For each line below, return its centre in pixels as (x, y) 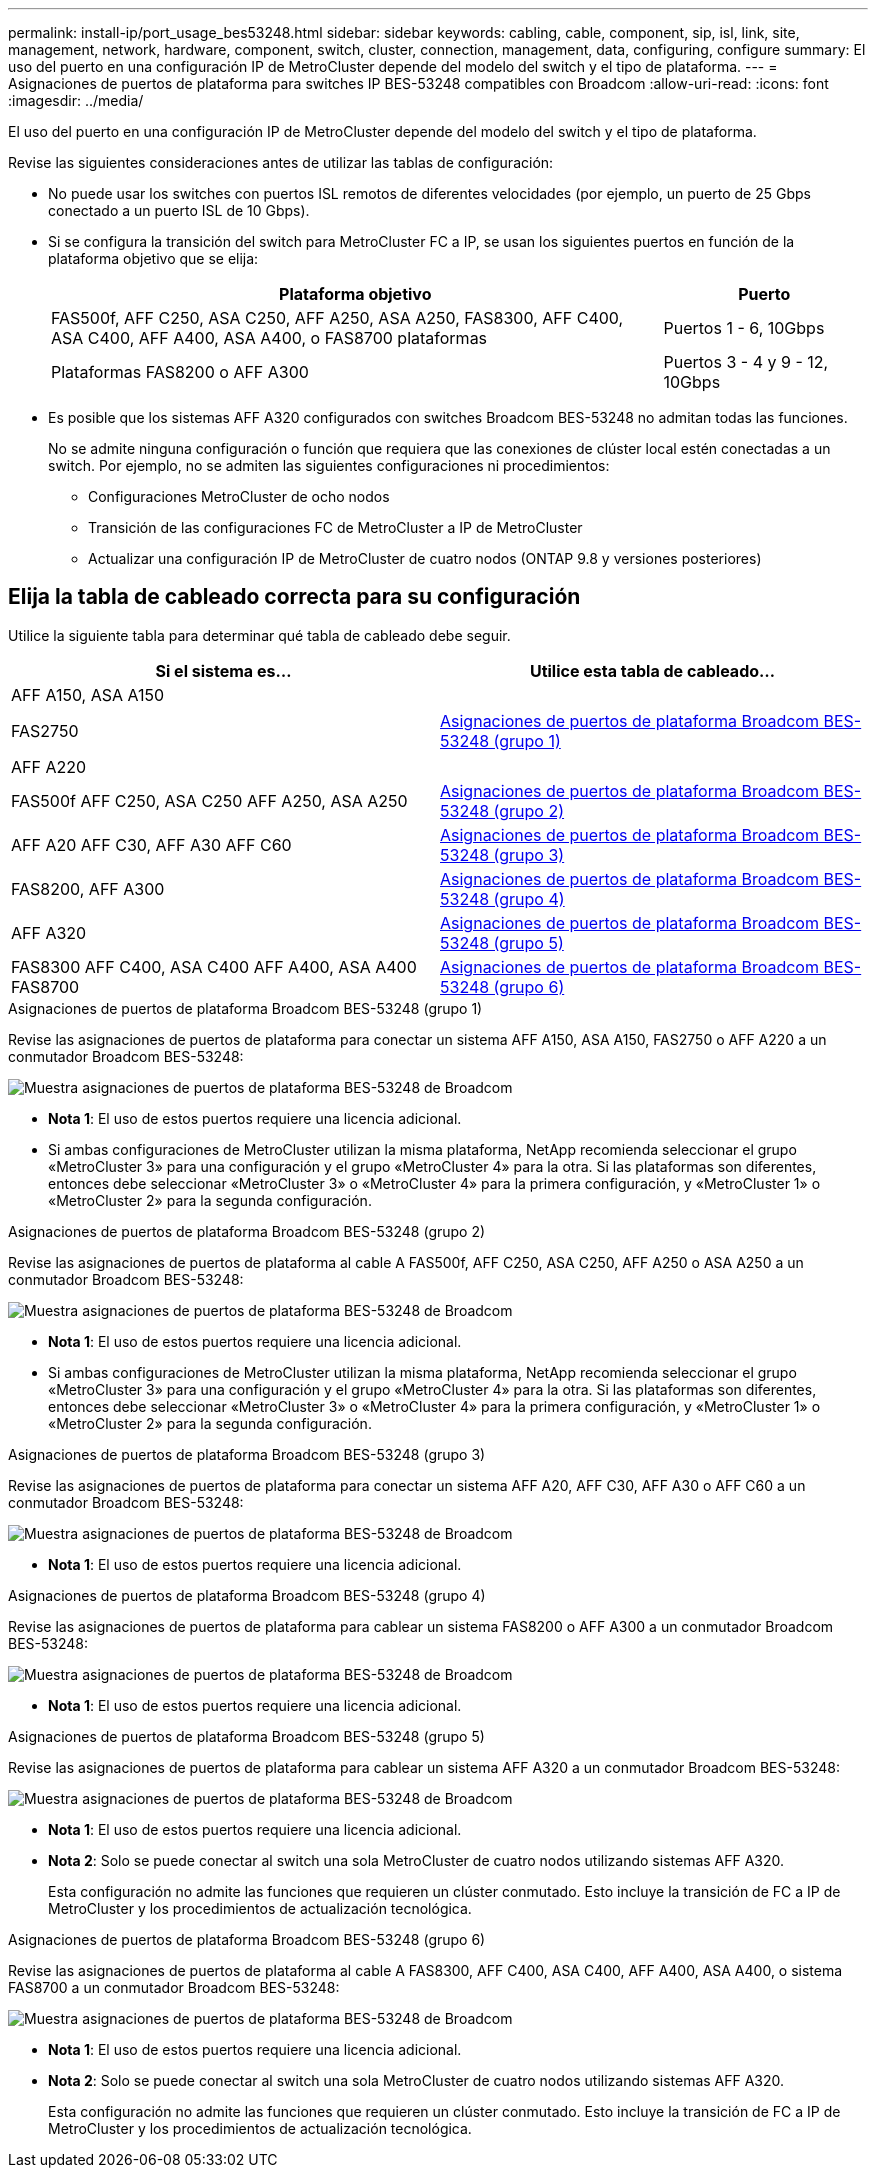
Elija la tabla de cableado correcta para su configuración (294, 597)
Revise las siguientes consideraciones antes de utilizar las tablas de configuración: (281, 162)
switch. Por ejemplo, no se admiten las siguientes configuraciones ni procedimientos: (329, 465)
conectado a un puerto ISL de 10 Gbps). (179, 210)
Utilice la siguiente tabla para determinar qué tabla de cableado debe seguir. (259, 635)
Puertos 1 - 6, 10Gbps (744, 328)
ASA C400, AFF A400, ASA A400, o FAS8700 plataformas (269, 338)
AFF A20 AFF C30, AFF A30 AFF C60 (151, 844)
